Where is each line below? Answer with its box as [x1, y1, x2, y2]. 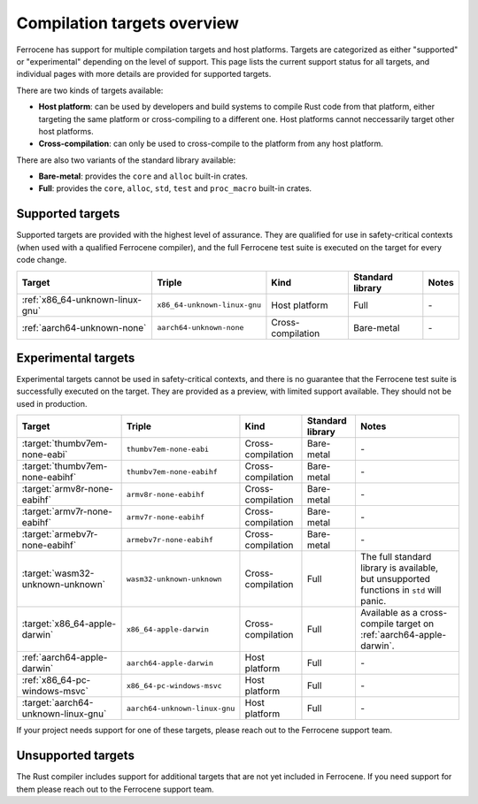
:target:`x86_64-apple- [21, 617, 117, 630]
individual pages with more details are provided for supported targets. [16, 69, 272, 80]
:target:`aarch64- [21, 697, 94, 709]
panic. [359, 595, 387, 608]
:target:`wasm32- [21, 567, 95, 579]
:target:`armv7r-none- [21, 505, 112, 517]
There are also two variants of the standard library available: [16, 155, 236, 165]
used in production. [16, 398, 88, 409]
